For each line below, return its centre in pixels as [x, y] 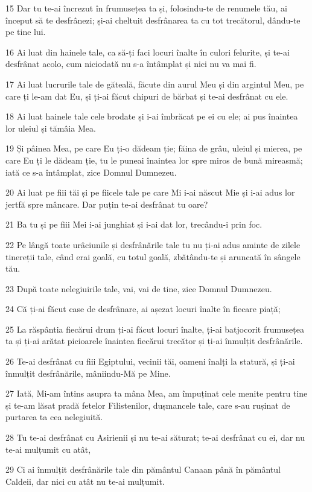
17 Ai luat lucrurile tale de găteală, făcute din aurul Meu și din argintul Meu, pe [155, 84]
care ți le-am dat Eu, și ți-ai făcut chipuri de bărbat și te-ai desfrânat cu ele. [147, 96]
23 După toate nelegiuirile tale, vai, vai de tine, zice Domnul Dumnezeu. [139, 288]
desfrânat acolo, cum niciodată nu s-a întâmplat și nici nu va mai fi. [131, 64]
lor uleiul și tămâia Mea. [51, 128]
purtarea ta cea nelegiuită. [54, 417]
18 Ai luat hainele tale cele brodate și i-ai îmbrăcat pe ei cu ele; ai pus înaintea [152, 116]
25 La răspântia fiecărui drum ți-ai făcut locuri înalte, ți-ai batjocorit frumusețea [155, 329]
